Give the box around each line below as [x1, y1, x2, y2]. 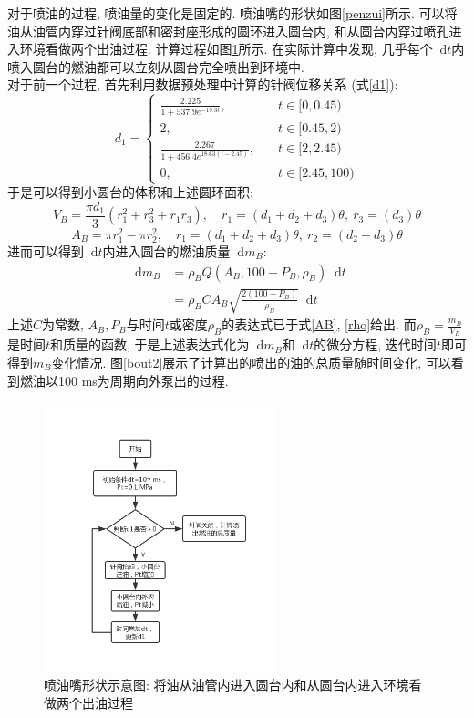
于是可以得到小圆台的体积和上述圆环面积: [7, 182, 253, 202]
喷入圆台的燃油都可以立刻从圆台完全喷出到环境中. [7, 57, 304, 76]
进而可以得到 [7, 242, 84, 260]
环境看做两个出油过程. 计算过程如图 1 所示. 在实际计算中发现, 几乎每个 [19, 39, 433, 58]
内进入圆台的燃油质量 [102, 242, 231, 260]
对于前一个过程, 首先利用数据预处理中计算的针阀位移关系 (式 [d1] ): [7, 75, 398, 94]
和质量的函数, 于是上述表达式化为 [50, 335, 250, 354]
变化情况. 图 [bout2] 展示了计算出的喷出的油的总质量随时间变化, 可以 [51, 353, 451, 372]
